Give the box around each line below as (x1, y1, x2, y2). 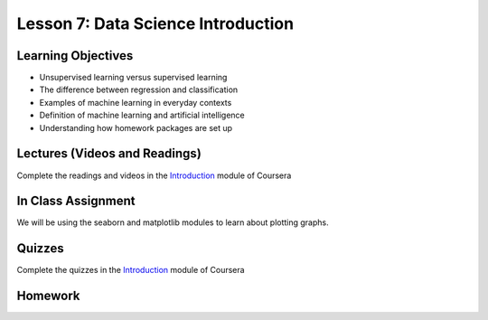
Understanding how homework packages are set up (39, 122, 233, 133)
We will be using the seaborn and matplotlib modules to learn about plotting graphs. (16, 217, 329, 228)
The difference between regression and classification (39, 84, 239, 95)
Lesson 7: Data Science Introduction (16, 14, 294, 33)
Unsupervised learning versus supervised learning (39, 72, 228, 83)
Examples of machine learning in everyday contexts (39, 97, 232, 108)
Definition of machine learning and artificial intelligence (39, 109, 245, 121)
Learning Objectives (16, 48, 134, 63)
